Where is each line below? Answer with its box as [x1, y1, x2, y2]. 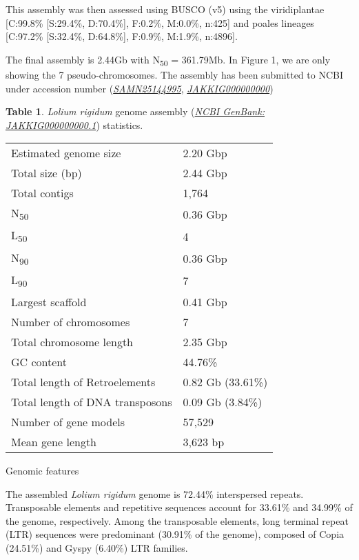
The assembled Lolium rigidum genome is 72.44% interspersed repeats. [6, 486, 304, 501]
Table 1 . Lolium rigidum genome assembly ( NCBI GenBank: [6, 104, 265, 119]
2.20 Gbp [183, 145, 227, 161]
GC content [11, 354, 67, 370]
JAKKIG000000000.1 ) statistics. [6, 117, 143, 132]
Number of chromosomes [11, 314, 130, 330]
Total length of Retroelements [11, 374, 156, 390]
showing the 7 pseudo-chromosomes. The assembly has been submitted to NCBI [6, 67, 343, 81]
